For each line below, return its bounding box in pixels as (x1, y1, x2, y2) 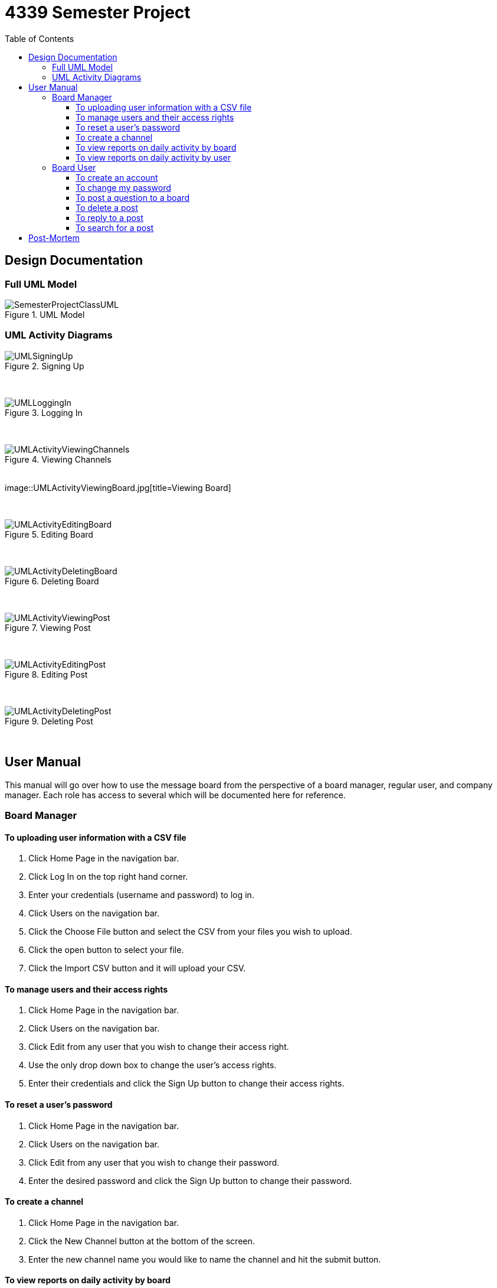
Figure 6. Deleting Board (5, 575, 99, 586)
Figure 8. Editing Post (5, 669, 88, 679)
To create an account (76, 172, 158, 183)
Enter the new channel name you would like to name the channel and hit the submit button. (28, 1254, 381, 1264)
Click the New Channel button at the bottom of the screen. (28, 1235, 255, 1246)
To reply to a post (76, 212, 143, 223)
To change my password (76, 182, 171, 193)
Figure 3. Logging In (5, 407, 83, 418)
